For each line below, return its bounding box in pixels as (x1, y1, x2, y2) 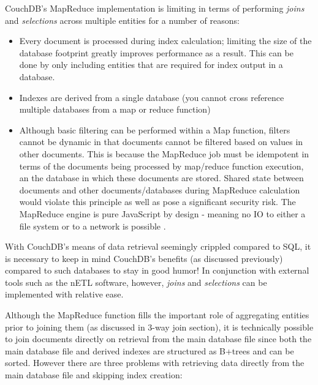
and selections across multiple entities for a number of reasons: (5, 13, 240, 26)
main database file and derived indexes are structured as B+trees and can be (5, 344, 294, 357)
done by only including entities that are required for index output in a (19, 58, 283, 71)
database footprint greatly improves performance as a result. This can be (19, 46, 293, 59)
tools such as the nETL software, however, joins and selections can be (5, 275, 267, 288)
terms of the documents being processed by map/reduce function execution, (19, 159, 304, 172)
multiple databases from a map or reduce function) (19, 103, 211, 116)
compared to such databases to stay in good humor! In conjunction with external (5, 264, 309, 277)
